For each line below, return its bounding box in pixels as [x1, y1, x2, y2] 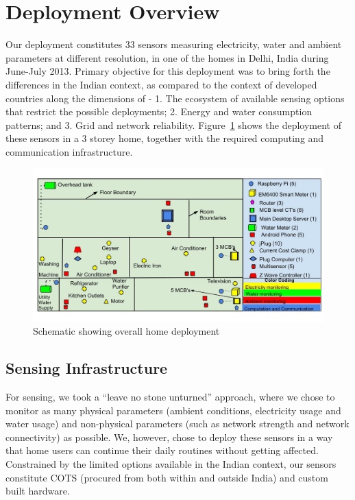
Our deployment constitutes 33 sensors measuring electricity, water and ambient [5, 37, 342, 51]
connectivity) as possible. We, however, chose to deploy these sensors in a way [5, 429, 333, 444]
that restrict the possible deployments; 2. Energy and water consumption [5, 104, 313, 119]
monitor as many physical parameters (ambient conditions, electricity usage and [5, 403, 341, 417]
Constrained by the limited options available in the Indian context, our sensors [5, 457, 336, 471]
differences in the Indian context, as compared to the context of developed [5, 77, 317, 91]
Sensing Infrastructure [5, 357, 168, 379]
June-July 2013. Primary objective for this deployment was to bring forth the [5, 64, 330, 78]
